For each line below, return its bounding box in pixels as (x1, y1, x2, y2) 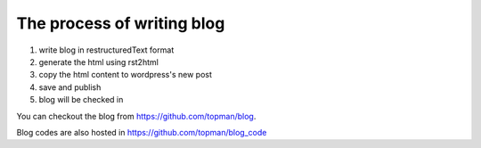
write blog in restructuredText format (38, 45, 175, 55)
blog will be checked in (38, 95, 124, 105)
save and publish (38, 81, 102, 93)
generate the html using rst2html (38, 56, 159, 67)
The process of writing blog (16, 13, 225, 33)
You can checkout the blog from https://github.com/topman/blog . (16, 111, 257, 121)
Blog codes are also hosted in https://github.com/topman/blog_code (16, 127, 267, 137)
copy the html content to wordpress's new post (38, 70, 213, 80)
